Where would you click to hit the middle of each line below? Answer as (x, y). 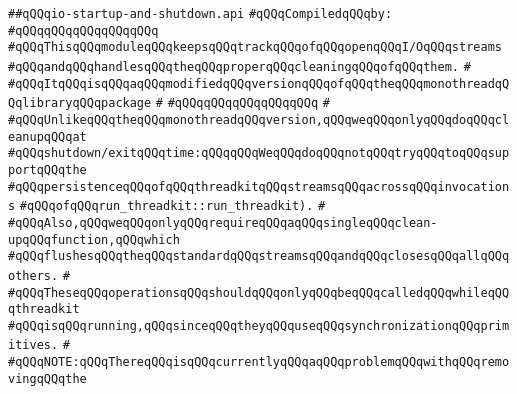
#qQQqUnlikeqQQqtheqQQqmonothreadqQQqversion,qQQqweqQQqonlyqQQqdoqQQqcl (259, 119)
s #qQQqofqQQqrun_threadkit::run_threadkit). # (167, 206)
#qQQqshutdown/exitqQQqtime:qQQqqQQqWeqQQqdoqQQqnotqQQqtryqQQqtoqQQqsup (259, 153)
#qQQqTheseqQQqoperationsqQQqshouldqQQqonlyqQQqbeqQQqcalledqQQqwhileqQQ (259, 292)
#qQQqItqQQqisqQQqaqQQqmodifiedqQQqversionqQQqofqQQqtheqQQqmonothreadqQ (259, 83)
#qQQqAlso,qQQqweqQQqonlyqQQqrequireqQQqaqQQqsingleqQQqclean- (223, 222)
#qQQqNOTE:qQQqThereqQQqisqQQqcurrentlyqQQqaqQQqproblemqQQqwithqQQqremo (259, 362)
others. (33, 275)
